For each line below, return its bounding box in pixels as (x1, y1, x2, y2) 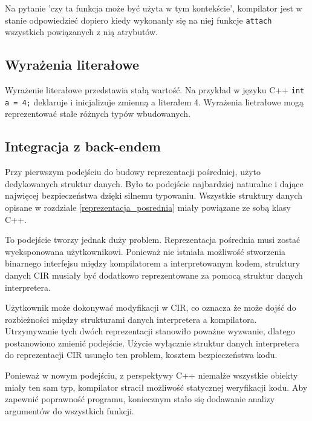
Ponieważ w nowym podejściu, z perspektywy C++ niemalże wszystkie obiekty (5, 369, 298, 382)
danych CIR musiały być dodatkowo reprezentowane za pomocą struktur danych (5, 268, 303, 281)
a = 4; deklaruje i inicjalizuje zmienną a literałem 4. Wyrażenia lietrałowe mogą (5, 95, 304, 108)
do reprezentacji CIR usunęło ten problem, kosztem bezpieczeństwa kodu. (5, 348, 278, 361)
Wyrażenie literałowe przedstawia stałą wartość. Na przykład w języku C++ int (5, 84, 305, 96)
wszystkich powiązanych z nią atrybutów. (5, 25, 158, 38)
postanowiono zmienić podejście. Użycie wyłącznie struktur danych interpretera (5, 336, 299, 349)
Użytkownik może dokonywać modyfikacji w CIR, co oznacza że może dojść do (5, 301, 296, 314)
